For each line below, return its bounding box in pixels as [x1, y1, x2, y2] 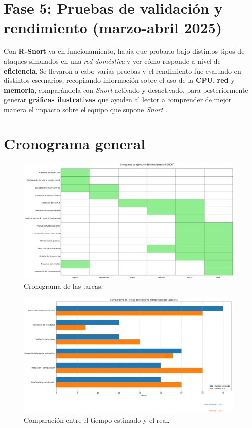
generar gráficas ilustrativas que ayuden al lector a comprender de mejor [4, 94, 232, 105]
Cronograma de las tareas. [24, 281, 103, 291]
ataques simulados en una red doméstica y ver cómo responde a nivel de [4, 55, 221, 66]
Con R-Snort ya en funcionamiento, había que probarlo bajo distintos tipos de [4, 46, 245, 56]
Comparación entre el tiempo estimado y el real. [24, 414, 170, 425]
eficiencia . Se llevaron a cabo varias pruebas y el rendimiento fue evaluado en [4, 65, 241, 76]
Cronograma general [4, 133, 146, 153]
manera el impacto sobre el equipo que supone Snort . [4, 104, 168, 114]
